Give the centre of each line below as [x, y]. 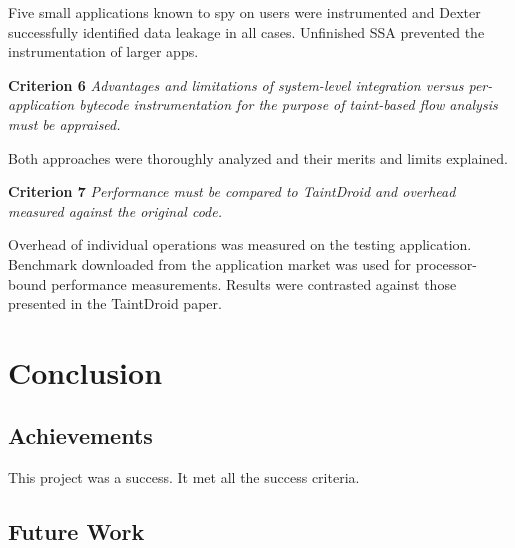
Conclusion [85, 371]
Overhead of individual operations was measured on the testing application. [240, 244]
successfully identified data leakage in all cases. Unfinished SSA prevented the [246, 31]
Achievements [80, 435]
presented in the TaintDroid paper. [115, 303]
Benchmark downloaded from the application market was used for [210, 263]
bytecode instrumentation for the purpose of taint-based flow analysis [288, 104]
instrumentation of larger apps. [103, 51]
